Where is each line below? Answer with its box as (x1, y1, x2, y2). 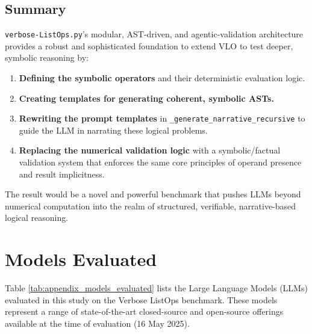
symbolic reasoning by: (5, 51, 89, 64)
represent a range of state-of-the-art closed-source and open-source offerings (5, 305, 284, 318)
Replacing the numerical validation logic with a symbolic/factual (19, 144, 281, 156)
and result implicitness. (19, 167, 105, 180)
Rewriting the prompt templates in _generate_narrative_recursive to (19, 112, 305, 125)
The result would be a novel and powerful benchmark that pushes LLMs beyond (5, 188, 301, 200)
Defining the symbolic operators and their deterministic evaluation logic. (19, 72, 305, 84)
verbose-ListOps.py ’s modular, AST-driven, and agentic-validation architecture (5, 28, 304, 40)
